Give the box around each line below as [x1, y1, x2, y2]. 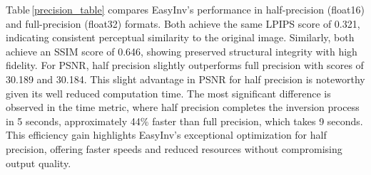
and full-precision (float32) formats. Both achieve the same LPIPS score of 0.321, [6, 16, 360, 31]
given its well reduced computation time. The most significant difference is [6, 85, 331, 100]
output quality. [6, 155, 71, 170]
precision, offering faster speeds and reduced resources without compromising [6, 141, 342, 156]
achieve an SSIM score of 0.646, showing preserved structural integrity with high [6, 43, 357, 58]
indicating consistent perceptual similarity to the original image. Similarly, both [6, 30, 355, 45]
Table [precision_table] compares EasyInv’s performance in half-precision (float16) [6, 2, 365, 16]
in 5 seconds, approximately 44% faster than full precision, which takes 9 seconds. [6, 113, 363, 128]
